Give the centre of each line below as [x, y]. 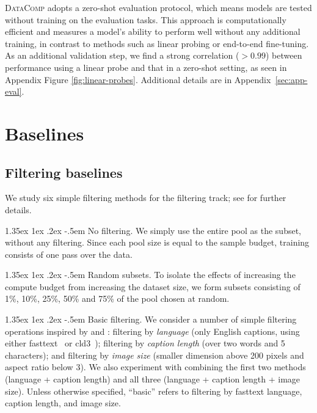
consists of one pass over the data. [69, 254]
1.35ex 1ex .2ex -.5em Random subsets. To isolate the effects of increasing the [150, 275]
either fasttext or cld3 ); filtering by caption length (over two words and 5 [145, 343]
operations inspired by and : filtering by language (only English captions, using [152, 331]
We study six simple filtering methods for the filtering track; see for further [146, 198]
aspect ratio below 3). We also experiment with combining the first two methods [155, 367]
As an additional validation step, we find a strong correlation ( [122, 55]
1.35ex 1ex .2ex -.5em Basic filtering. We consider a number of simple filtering [151, 319]
